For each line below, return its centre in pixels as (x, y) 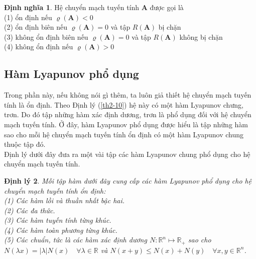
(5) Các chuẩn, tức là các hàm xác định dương (76, 240)
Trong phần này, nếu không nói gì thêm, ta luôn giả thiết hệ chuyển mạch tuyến (128, 95)
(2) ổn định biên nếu (36, 27)
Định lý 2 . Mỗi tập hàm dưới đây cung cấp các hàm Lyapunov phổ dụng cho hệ (128, 180)
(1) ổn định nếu (28, 17)
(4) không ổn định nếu (39, 47)
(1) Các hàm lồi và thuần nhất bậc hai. (65, 200)
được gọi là (167, 7)
